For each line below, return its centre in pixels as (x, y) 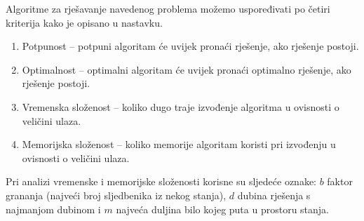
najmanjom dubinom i (53, 209)
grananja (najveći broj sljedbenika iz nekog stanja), (116, 195)
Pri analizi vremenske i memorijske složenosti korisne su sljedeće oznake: (161, 181)
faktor (340, 181)
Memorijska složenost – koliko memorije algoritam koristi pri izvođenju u (179, 144)
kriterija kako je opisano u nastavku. (84, 22)
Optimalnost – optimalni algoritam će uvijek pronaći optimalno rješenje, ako (187, 69)
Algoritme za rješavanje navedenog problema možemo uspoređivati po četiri (168, 8)
